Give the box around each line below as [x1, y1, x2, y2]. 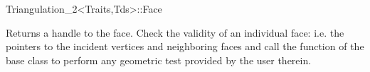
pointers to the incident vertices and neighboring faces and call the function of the [6, 39, 364, 54]
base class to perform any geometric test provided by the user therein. [6, 52, 312, 67]
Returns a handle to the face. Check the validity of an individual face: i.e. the [6, 25, 344, 40]
